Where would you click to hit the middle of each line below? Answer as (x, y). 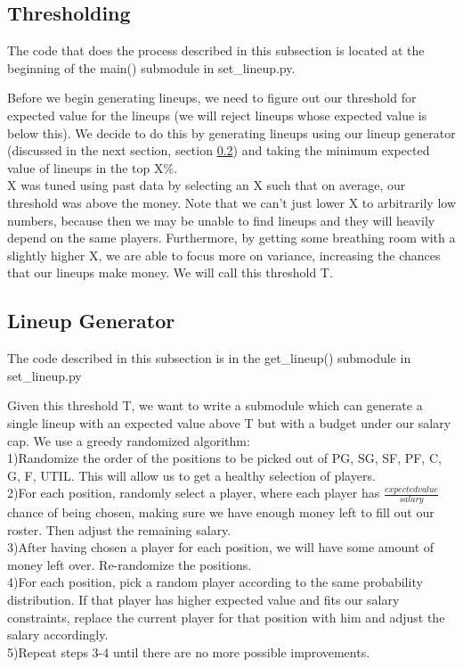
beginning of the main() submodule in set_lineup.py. (151, 67)
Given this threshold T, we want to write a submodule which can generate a (215, 405)
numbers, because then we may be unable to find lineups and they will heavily (221, 220)
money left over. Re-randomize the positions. (130, 564)
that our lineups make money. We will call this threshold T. (170, 272)
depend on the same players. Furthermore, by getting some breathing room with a (231, 238)
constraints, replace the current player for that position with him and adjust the (226, 617)
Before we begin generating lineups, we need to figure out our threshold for (212, 98)
